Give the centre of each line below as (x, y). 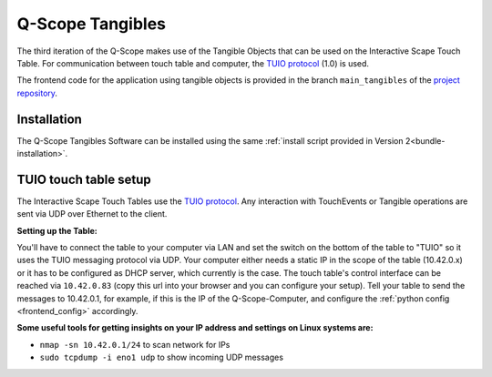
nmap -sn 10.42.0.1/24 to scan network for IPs (135, 344)
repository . (37, 93)
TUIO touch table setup (84, 179)
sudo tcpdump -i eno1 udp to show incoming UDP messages (162, 357)
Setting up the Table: (57, 230)
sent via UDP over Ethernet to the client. (92, 214)
